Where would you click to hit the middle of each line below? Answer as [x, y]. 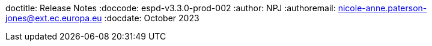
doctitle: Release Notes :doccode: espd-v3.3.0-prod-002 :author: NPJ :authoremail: [171, 8]
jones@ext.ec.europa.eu [54, 18]
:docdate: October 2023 [152, 18]
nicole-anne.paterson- [382, 8]
